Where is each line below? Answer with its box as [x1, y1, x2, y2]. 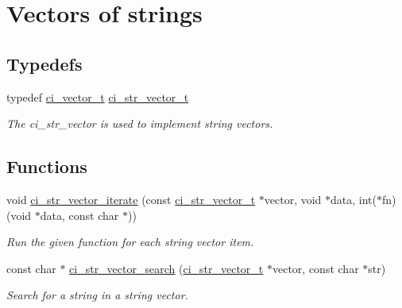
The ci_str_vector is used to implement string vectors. [6, 115, 273, 132]
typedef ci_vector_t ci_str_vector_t [6, 88, 189, 105]
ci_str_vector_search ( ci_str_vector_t [69, 260, 264, 276]
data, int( [330, 191, 377, 207]
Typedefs [6, 51, 83, 75]
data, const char [40, 206, 119, 223]
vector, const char [272, 260, 359, 276]
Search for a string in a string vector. [6, 287, 188, 303]
